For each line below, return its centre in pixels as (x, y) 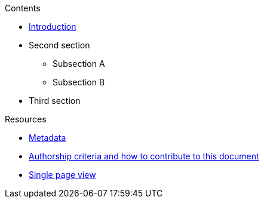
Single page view (62, 175)
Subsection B (79, 82)
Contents (23, 8)
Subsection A (79, 64)
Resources (26, 119)
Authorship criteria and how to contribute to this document (144, 156)
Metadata (47, 138)
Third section (55, 101)
